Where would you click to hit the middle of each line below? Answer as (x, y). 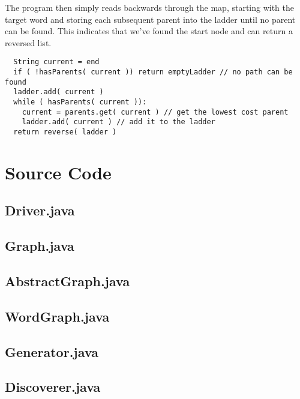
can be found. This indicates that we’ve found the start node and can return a (149, 31)
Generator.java (52, 351)
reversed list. (28, 42)
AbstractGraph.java (67, 280)
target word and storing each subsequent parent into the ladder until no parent (150, 19)
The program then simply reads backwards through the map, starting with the (150, 7)
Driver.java (40, 210)
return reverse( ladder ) (65, 132)
